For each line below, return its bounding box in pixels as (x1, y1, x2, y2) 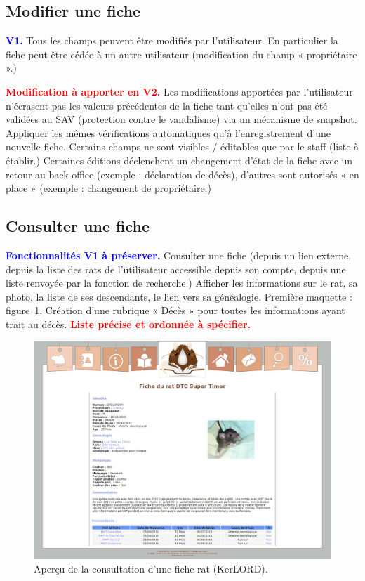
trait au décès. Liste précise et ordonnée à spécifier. (6, 316, 251, 331)
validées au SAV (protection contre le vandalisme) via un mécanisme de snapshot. (6, 112, 357, 126)
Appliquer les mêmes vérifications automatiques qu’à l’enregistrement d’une (6, 125, 331, 140)
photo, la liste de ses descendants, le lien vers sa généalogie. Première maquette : (6, 289, 352, 303)
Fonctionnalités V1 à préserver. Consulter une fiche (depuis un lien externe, (6, 247, 352, 262)
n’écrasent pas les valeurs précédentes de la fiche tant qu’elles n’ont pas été (6, 98, 328, 112)
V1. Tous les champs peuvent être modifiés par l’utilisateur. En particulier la (6, 33, 338, 48)
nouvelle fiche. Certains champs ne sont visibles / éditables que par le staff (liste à (6, 139, 359, 154)
